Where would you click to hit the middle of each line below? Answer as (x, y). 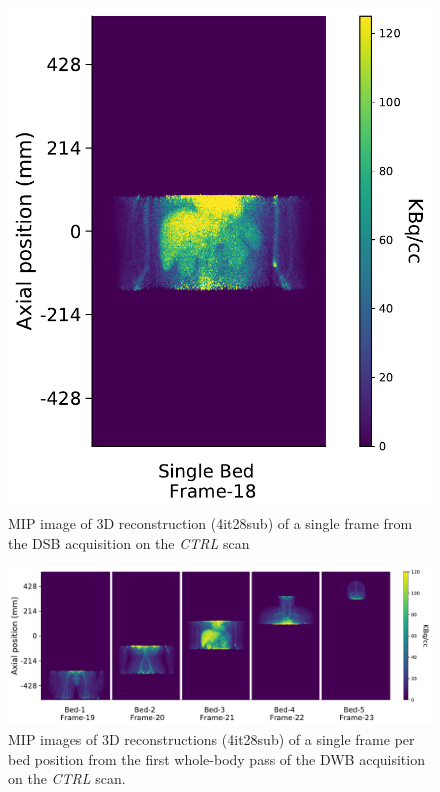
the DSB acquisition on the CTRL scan (129, 542)
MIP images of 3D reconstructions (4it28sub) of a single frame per (211, 739)
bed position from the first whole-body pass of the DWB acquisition (216, 758)
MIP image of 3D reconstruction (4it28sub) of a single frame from (210, 523)
